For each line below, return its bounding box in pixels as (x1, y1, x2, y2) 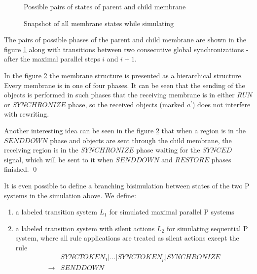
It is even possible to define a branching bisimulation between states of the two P (4, 180, 250, 190)
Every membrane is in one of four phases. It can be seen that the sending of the (4, 80, 245, 90)
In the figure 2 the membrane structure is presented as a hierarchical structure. (4, 70, 243, 80)
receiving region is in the (4, 145, 78, 155)
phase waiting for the (136, 145, 200, 155)
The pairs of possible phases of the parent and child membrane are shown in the (4, 34, 246, 45)
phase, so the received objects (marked (68, 99, 185, 109)
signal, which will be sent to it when (4, 154, 113, 164)
